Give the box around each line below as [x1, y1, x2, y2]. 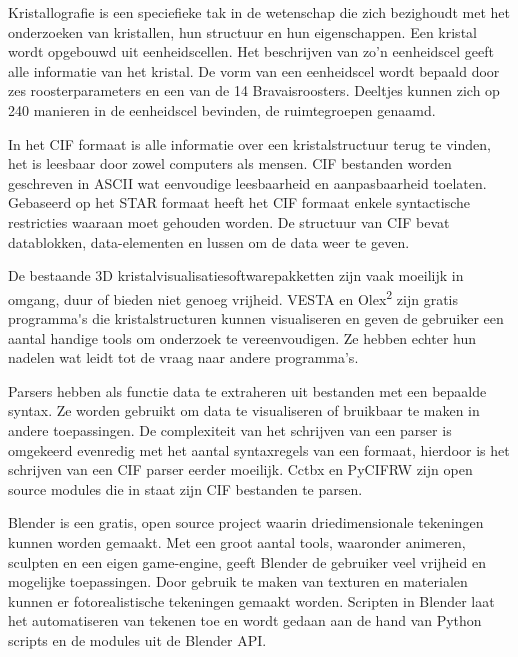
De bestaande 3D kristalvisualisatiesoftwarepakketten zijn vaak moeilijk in [8, 265, 464, 286]
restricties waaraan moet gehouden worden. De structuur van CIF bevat [8, 211, 450, 232]
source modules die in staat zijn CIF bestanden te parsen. [8, 478, 363, 499]
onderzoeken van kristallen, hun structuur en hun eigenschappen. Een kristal [8, 21, 477, 42]
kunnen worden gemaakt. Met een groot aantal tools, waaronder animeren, [8, 531, 466, 552]
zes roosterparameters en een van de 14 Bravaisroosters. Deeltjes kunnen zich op [8, 80, 500, 101]
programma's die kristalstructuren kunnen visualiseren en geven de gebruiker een [8, 307, 504, 328]
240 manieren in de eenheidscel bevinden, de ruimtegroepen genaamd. [8, 99, 436, 120]
